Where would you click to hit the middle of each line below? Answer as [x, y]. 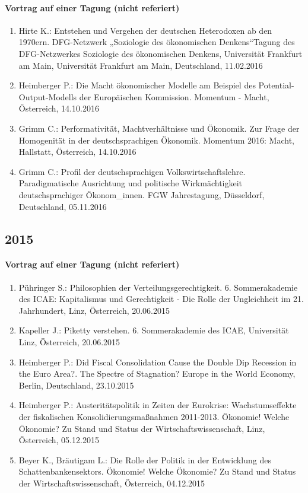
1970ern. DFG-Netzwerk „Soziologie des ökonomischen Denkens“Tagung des [157, 42]
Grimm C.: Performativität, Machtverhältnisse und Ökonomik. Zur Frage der [159, 128]
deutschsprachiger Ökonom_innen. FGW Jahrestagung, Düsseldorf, [142, 194]
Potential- [276, 85]
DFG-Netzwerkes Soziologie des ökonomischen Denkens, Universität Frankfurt [161, 53]
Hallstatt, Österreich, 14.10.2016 [77, 152]
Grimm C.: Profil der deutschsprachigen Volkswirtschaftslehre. [132, 171]
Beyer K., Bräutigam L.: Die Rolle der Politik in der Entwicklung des [145, 459]
